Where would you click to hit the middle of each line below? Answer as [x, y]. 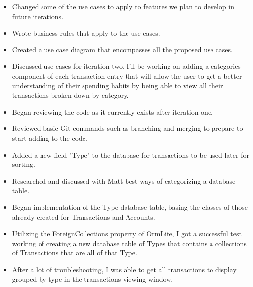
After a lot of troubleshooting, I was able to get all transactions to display [124, 269]
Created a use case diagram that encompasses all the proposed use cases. [122, 49]
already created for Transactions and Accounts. [84, 217]
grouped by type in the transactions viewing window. [93, 279]
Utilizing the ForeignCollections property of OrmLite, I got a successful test [127, 233]
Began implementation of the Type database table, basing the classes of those [130, 207]
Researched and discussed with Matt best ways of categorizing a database [124, 181]
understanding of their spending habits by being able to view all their [118, 85]
